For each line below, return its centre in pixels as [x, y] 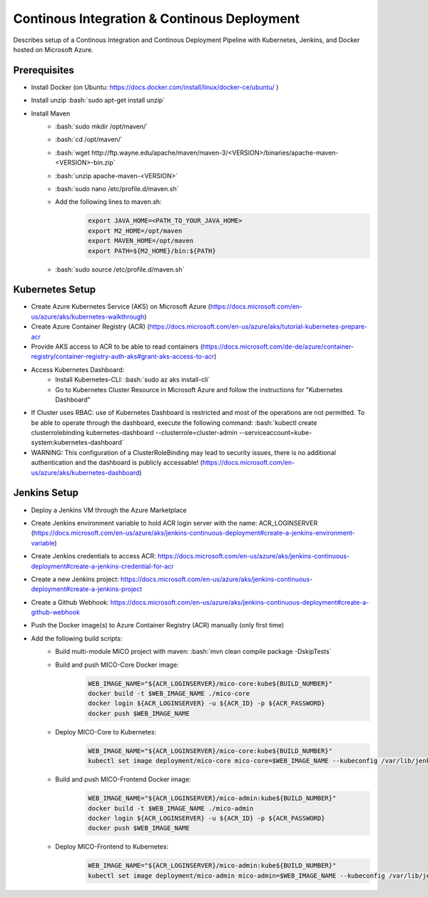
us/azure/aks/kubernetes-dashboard [85, 472]
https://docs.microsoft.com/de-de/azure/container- [278, 347]
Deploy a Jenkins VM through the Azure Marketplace [109, 510]
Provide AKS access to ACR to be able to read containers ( [117, 347]
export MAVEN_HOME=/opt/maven [141, 241]
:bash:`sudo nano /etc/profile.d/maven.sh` [117, 188]
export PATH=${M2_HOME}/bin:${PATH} [152, 251]
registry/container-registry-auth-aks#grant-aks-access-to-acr [123, 357]
